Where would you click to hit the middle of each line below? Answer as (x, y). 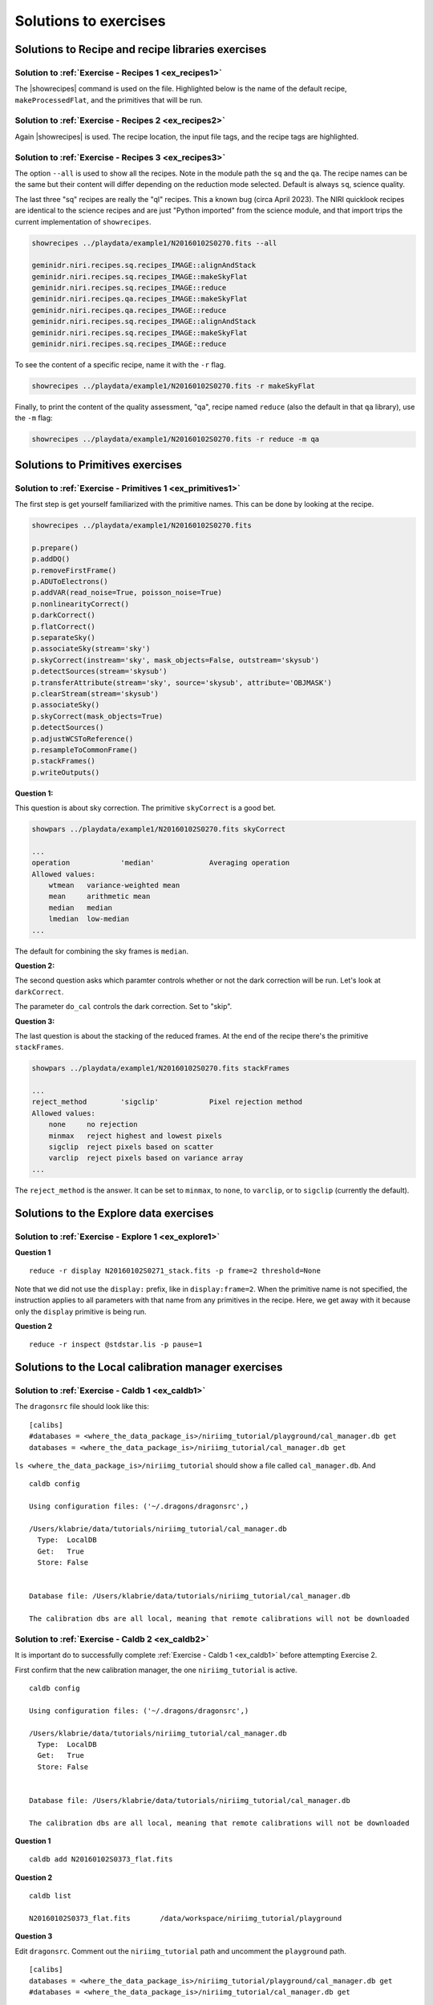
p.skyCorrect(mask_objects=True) (97, 716)
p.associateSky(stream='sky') (91, 649)
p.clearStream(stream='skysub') (95, 693)
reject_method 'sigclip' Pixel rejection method (167, 1102)
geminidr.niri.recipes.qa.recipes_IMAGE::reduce (129, 310)
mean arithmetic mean (99, 897)
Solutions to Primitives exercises (98, 465)
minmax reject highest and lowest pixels (135, 1136)
